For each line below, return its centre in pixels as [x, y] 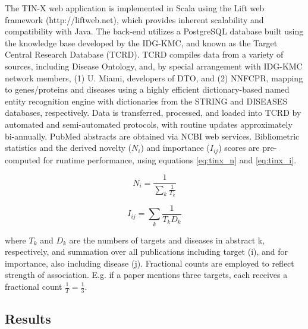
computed [23, 159]
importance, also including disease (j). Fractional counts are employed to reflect [150, 263]
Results [28, 319]
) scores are [239, 148]
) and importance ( [175, 148]
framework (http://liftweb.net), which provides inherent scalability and [134, 19]
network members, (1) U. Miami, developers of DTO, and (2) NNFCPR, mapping [154, 77]
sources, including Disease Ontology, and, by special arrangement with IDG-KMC [154, 66]
